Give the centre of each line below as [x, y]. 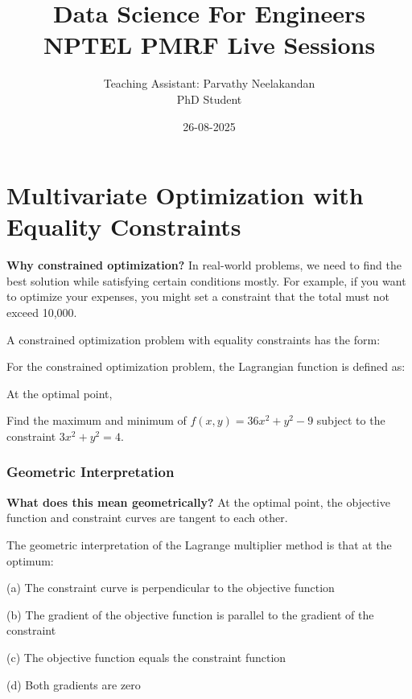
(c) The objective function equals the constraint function [146, 657]
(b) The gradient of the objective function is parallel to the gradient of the [190, 614]
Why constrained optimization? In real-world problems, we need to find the [204, 265]
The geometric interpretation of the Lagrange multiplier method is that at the [199, 544]
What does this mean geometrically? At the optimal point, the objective [198, 502]
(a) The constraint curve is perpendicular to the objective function [171, 588]
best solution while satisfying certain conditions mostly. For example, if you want [206, 280]
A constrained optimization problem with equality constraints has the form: [194, 339]
